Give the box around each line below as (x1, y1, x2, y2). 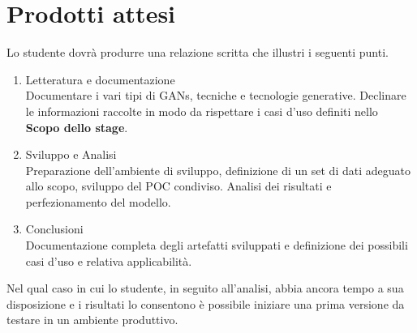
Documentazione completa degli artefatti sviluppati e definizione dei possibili (25, 237, 408, 254)
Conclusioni (25, 220, 84, 237)
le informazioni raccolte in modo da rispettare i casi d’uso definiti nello (25, 102, 378, 119)
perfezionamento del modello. (25, 193, 171, 210)
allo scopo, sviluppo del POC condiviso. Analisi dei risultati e (25, 177, 332, 194)
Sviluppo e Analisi (25, 146, 117, 163)
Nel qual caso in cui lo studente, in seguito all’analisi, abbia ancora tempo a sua (6, 280, 404, 297)
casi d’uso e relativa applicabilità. (25, 252, 192, 269)
